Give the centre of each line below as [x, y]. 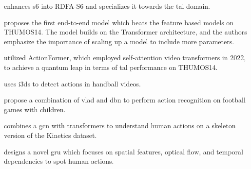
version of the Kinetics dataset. [50, 135]
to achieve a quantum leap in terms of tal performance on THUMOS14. [111, 67]
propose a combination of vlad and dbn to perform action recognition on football [125, 100]
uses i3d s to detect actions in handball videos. [72, 83]
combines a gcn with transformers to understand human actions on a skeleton [120, 126]
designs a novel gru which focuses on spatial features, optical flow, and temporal [124, 151]
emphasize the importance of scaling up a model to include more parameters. [119, 41]
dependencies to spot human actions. [59, 161]
